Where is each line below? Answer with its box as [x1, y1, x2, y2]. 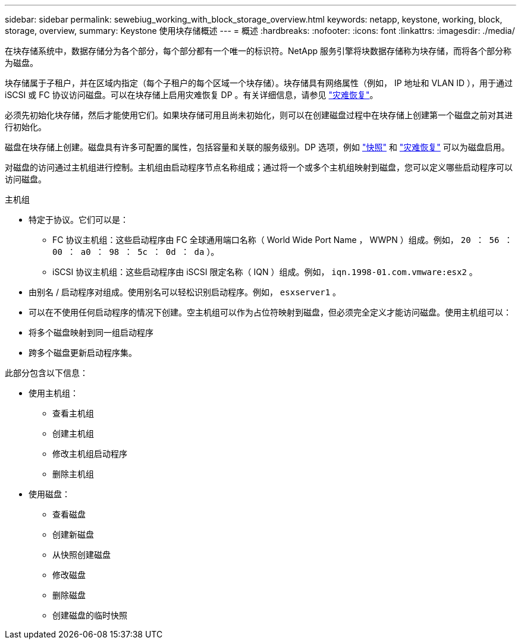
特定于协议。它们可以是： [29, 214, 128, 225]
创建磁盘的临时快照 [52, 610, 127, 620]
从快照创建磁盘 [52, 550, 111, 560]
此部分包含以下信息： [5, 368, 88, 378]
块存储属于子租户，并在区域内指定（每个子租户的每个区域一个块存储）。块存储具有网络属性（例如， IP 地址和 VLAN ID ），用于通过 [5, 78, 513, 88]
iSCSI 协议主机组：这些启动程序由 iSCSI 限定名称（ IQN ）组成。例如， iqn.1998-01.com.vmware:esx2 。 [52, 267, 478, 277]
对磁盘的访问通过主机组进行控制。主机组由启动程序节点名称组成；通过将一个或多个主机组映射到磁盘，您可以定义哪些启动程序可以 [5, 162, 513, 172]
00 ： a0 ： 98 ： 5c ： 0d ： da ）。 [52, 247, 219, 257]
